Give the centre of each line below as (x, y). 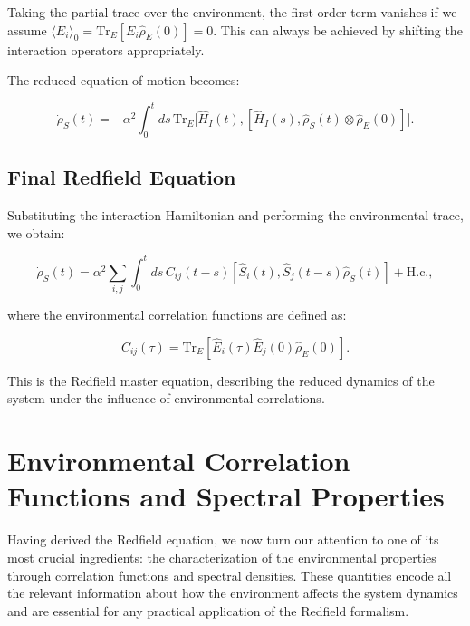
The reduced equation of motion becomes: (124, 80)
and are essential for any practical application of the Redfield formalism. (208, 610)
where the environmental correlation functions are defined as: (177, 315)
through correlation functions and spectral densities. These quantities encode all (230, 575)
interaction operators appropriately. (106, 49)
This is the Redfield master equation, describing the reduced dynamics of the (221, 380)
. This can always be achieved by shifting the (338, 29)
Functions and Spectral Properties (226, 496)
